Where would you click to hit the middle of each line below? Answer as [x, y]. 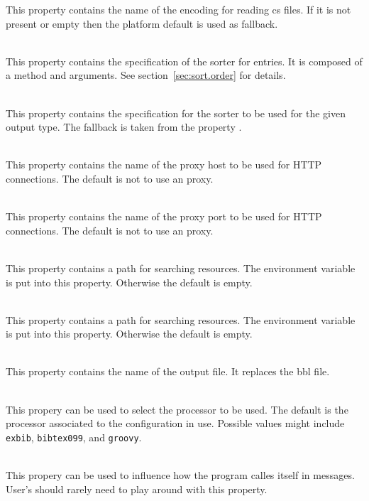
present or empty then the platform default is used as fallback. [142, 23]
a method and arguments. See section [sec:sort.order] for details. [146, 75]
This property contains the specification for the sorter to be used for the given [176, 113]
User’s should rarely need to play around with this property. [137, 489]
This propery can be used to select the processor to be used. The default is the [177, 409]
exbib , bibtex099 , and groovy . [74, 437]
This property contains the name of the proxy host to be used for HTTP [164, 165]
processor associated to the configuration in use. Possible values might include [175, 423]
